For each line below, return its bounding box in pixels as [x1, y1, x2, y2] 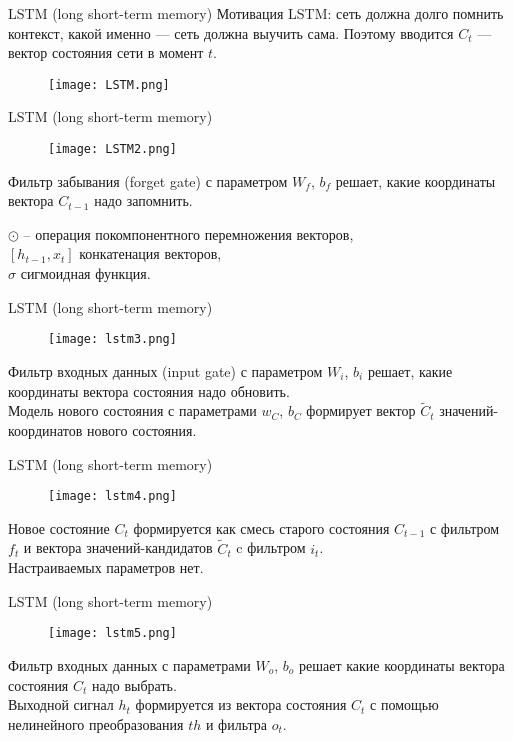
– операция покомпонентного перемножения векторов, [23, 223, 354, 244]
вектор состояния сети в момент [8, 42, 204, 63]
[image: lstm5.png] [48, 626, 177, 641]
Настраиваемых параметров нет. [8, 557, 204, 578]
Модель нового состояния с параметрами [8, 400, 257, 421]
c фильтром [236, 537, 306, 558]
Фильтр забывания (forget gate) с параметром [8, 170, 288, 191]
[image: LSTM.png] [48, 77, 170, 92]
